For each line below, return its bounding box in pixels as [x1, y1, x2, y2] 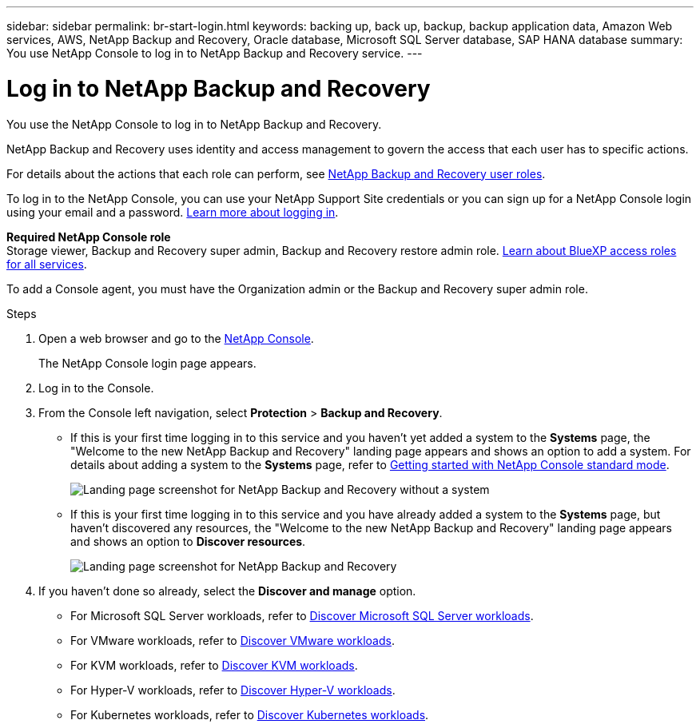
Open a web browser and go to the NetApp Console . [38, 331, 314, 345]
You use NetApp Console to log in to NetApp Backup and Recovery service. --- [6, 46, 423, 60]
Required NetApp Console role [6, 229, 171, 244]
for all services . [6, 257, 87, 271]
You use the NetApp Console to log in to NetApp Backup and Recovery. [6, 117, 382, 131]
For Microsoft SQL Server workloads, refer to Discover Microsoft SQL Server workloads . [70, 608, 534, 623]
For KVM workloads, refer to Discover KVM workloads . [70, 658, 358, 672]
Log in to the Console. [38, 380, 154, 395]
